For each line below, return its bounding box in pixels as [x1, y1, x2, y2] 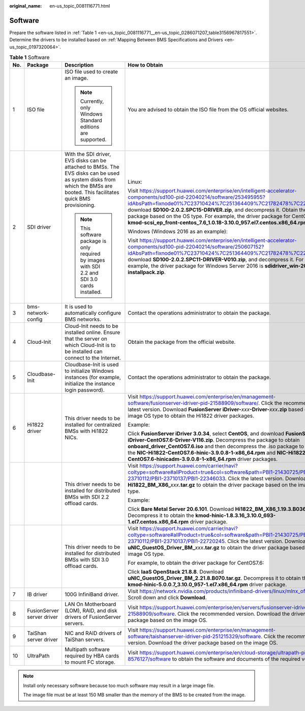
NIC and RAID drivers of [64, 630, 122, 637]
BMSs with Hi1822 [64, 428, 108, 435]
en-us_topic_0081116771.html [49, 3, 110, 9]
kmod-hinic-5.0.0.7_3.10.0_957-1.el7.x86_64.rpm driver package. [128, 581, 287, 588]
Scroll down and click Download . [128, 594, 207, 601]
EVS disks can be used [64, 170, 119, 177]
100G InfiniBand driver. [64, 591, 119, 598]
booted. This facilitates [64, 189, 119, 196]
